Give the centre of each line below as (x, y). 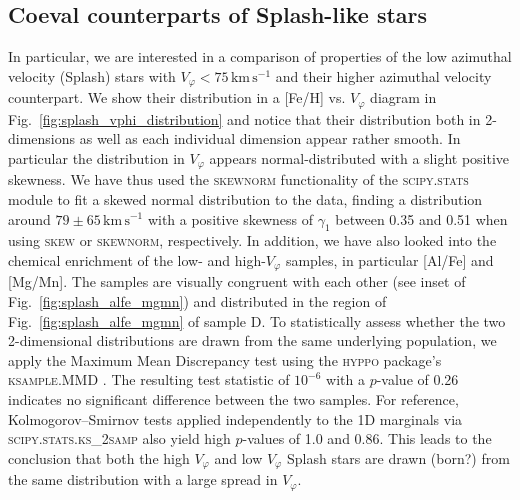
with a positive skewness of (230, 218)
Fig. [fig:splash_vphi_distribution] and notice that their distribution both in (244, 118)
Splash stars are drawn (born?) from (398, 457)
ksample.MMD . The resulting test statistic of (149, 379)
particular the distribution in (96, 157)
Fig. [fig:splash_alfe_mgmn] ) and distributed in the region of (197, 300)
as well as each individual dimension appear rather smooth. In (270, 138)
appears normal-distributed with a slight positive (359, 157)
